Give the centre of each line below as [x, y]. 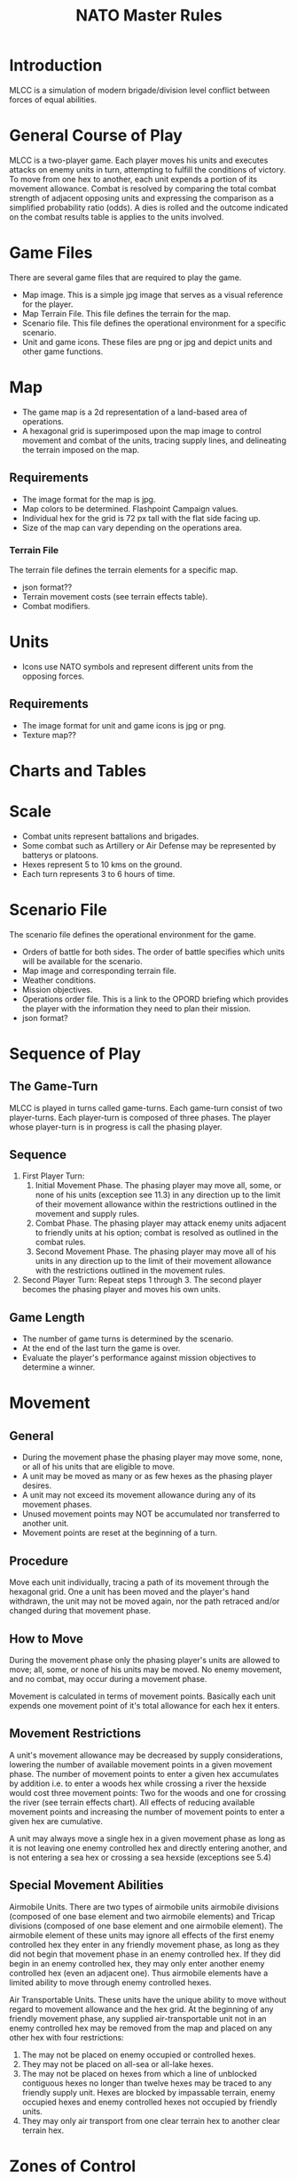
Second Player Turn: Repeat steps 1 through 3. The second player [142, 1280]
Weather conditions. [59, 980]
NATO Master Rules [149, 16]
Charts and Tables [78, 771]
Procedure [39, 1561]
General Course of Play [96, 136]
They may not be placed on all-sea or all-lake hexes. [118, 2063]
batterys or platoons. [60, 855]
